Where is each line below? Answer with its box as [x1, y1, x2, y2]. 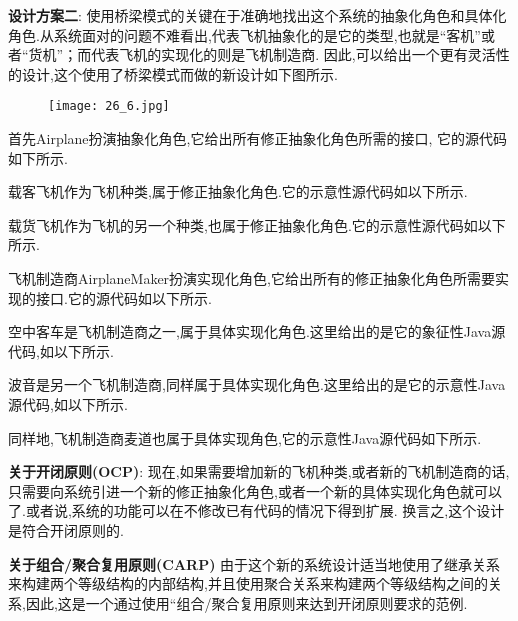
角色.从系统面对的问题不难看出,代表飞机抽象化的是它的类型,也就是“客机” [8, 24, 481, 45]
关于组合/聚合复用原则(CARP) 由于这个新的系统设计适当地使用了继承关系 [8, 553, 501, 574]
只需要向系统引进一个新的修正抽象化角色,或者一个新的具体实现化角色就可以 [8, 480, 502, 501]
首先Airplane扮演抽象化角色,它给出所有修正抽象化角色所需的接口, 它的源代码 [8, 128, 507, 149]
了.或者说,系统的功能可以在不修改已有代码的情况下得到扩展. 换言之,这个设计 [8, 500, 505, 521]
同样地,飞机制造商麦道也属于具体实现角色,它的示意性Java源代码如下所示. [8, 427, 482, 448]
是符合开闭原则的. [8, 519, 124, 540]
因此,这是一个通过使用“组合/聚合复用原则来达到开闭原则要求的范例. [25, 592, 468, 613]
